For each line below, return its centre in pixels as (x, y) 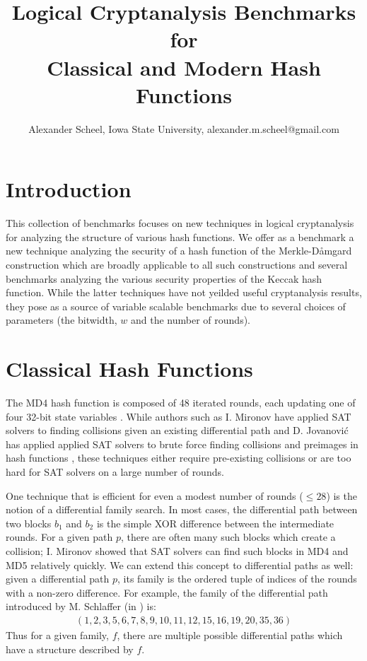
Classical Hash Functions (129, 369)
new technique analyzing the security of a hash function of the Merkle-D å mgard (179, 251)
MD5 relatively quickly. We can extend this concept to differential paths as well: (180, 565)
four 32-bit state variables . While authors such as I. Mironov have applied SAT (179, 416)
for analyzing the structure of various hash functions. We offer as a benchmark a (180, 236)
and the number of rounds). (191, 320)
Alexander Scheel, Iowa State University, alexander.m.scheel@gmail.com (184, 128)
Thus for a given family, (57, 635)
